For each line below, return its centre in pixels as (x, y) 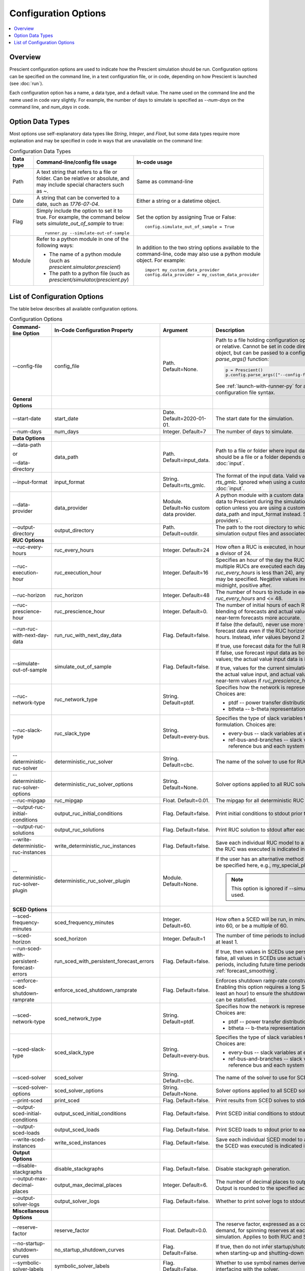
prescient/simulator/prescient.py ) (89, 280)
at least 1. (227, 942)
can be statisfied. (236, 1000)
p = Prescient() (244, 370)
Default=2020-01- (185, 418)
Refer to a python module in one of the (83, 239)
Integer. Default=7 (185, 432)
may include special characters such (80, 185)
